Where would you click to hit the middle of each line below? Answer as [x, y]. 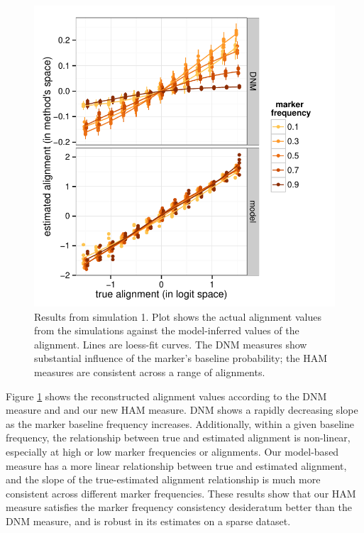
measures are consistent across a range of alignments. [150, 372]
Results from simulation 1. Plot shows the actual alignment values [178, 316]
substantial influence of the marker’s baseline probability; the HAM [181, 358]
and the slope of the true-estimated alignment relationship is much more [163, 479]
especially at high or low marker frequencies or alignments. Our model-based [172, 451]
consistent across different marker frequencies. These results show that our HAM [181, 493]
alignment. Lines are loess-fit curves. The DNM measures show [171, 344]
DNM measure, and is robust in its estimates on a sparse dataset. [148, 521]
